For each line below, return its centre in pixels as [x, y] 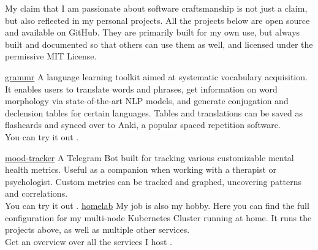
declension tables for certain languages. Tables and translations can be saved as [154, 112]
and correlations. [36, 193]
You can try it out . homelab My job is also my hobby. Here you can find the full [157, 205]
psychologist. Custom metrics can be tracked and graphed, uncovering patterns [153, 181]
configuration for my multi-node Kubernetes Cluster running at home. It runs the [158, 217]
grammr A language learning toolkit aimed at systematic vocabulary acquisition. [156, 76]
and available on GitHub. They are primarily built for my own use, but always [153, 32]
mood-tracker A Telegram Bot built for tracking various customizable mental [150, 157]
